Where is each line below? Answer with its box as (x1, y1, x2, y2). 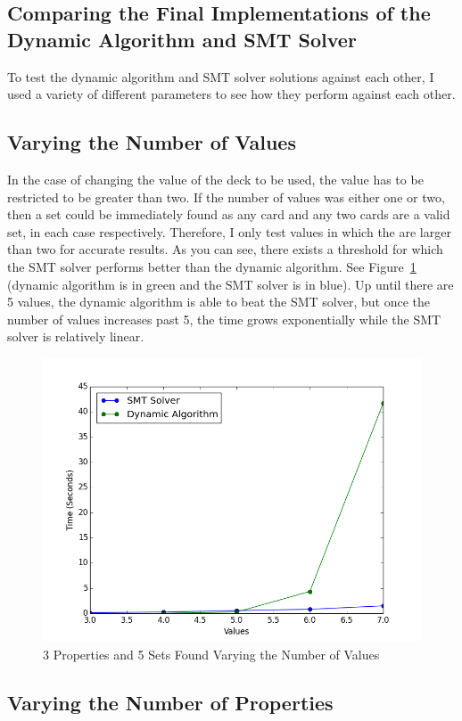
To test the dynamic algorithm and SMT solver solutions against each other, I (7, 67, 434, 86)
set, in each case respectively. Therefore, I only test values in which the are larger (7, 222, 451, 241)
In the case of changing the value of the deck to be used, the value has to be (7, 169, 424, 188)
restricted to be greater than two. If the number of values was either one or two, (7, 187, 445, 206)
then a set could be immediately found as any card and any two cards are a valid (7, 205, 450, 224)
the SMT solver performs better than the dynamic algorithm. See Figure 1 (7, 257, 417, 275)
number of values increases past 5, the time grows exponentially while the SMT (7, 309, 441, 328)
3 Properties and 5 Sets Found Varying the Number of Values (43, 644, 380, 663)
